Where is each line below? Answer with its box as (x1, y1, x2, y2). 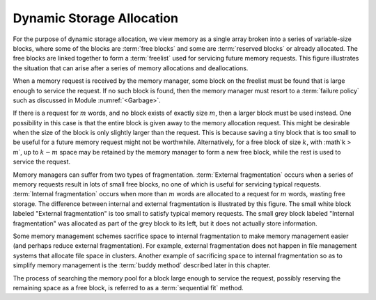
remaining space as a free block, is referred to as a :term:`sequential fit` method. (13, 283, 244, 292)
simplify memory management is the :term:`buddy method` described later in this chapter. (13, 261, 271, 269)
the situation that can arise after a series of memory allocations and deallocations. (13, 63, 249, 72)
